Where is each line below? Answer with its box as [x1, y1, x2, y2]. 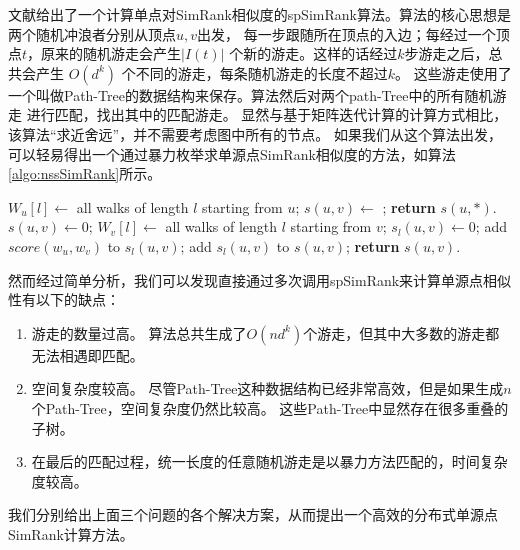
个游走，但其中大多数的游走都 [303, 322, 500, 343]
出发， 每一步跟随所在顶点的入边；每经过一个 [197, 23, 496, 44]
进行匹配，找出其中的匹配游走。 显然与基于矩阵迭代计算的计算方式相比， [26, 104, 508, 125]
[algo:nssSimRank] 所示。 [8, 163, 162, 184]
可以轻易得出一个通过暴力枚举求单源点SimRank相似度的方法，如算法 [8, 143, 456, 164]
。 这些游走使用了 [394, 62, 512, 83]
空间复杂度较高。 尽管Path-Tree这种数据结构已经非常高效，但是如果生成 [31, 378, 504, 399]
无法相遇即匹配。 [31, 344, 144, 365]
